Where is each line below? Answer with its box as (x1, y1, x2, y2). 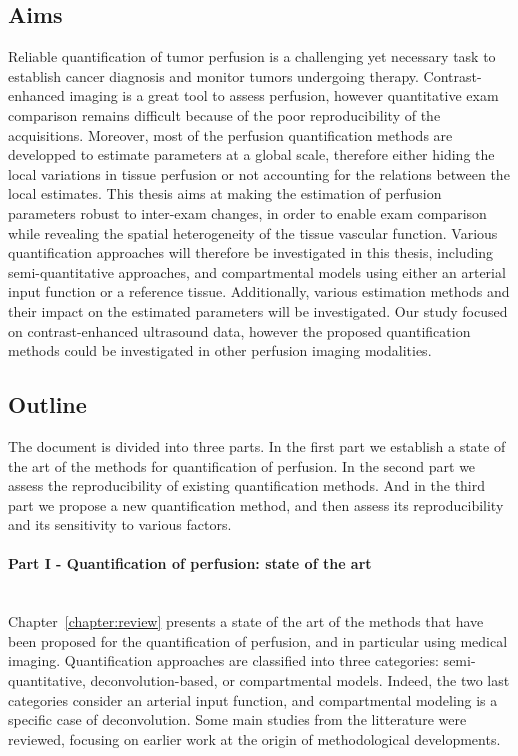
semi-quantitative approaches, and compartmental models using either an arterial (8, 261, 506, 282)
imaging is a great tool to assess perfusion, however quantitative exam (69, 85, 499, 106)
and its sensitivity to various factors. (8, 514, 232, 535)
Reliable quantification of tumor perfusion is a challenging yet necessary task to (8, 46, 496, 67)
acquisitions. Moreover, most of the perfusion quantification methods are (8, 124, 453, 145)
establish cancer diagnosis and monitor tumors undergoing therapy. (8, 65, 419, 86)
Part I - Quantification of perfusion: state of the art (8, 553, 372, 574)
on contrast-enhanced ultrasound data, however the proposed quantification (8, 320, 471, 341)
